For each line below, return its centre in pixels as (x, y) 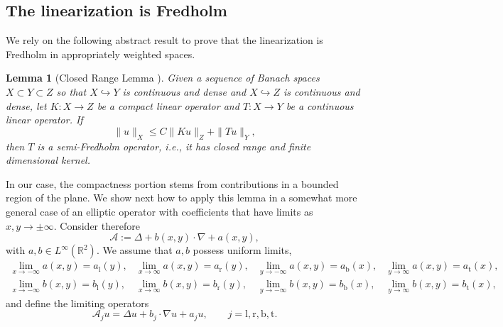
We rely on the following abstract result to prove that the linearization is (164, 40)
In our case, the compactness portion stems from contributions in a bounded (172, 183)
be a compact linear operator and (168, 105)
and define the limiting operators (77, 303)
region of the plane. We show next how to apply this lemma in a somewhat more (182, 198)
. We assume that (134, 250)
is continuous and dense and (184, 91)
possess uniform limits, (242, 250)
